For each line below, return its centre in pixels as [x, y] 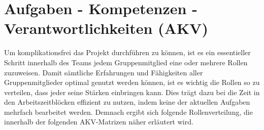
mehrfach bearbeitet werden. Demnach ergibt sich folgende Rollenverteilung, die [128, 112]
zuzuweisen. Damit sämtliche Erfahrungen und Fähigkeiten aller [104, 72]
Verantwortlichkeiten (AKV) [106, 28]
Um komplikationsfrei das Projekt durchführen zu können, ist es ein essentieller [127, 52]
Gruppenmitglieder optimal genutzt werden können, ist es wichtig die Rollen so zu [132, 82]
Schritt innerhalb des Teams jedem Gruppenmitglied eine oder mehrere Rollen [126, 62]
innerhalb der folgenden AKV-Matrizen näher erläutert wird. [99, 122]
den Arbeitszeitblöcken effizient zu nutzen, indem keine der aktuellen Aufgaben [127, 102]
